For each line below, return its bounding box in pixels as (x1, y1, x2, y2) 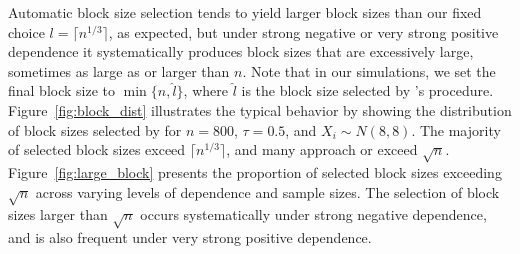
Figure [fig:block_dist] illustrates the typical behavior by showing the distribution (8, 99, 512, 120)
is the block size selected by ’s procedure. (241, 80, 494, 101)
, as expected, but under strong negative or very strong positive (108, 21, 499, 42)
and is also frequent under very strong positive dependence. (8, 227, 372, 248)
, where (183, 80, 228, 101)
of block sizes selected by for (8, 119, 182, 140)
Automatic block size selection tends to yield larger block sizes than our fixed (8, 2, 482, 22)
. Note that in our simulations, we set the (242, 60, 496, 81)
